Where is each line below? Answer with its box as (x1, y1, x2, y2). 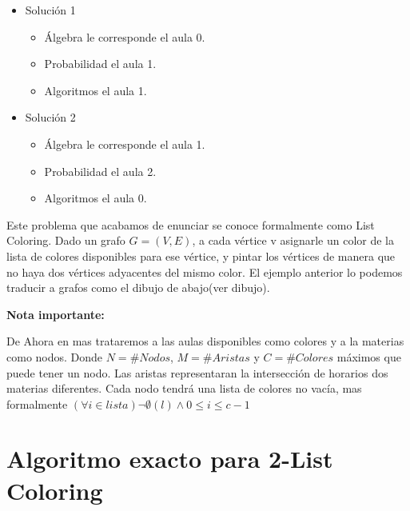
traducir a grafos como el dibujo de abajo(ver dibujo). (6, 279, 270, 296)
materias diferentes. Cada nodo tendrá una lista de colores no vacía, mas (6, 380, 362, 397)
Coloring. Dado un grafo (6, 232, 125, 249)
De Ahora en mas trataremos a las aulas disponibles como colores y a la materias (6, 333, 404, 349)
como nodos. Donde (6, 348, 103, 365)
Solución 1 (25, 2, 76, 18)
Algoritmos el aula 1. (44, 82, 147, 98)
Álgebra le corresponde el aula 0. (44, 28, 205, 45)
